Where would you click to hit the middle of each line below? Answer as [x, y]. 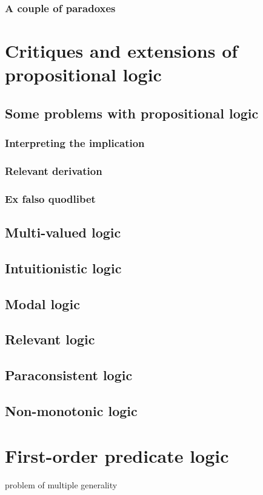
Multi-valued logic [63, 232]
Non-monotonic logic [71, 411]
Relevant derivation [54, 170]
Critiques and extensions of [122, 51]
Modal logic [42, 303]
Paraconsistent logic [69, 375]
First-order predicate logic [117, 455]
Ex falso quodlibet [50, 198]
